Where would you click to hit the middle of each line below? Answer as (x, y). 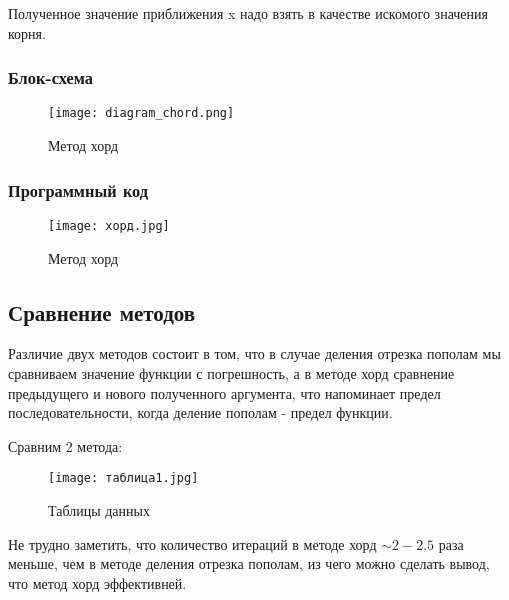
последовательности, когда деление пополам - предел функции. (200, 412)
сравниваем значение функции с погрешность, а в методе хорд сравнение (231, 372)
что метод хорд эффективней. (97, 582)
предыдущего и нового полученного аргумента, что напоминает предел (224, 392)
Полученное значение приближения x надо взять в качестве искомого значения (248, 13)
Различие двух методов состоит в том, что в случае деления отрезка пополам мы (254, 353)
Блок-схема (50, 77)
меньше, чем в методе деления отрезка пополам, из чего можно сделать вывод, (249, 563)
